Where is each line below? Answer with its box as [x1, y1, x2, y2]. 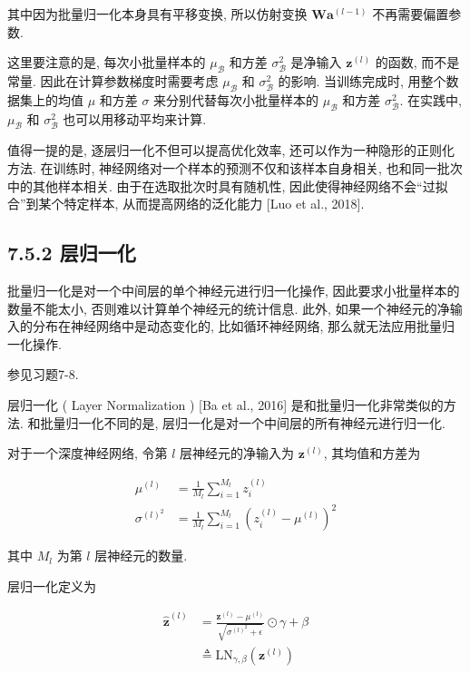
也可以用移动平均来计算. [63, 109, 207, 128]
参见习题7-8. [7, 365, 79, 384]
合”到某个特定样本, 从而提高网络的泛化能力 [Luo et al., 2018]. [7, 194, 365, 213]
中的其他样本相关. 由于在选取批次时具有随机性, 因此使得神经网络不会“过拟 [7, 176, 448, 195]
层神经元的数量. [94, 546, 188, 565]
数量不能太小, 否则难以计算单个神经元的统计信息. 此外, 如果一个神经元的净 [7, 298, 450, 317]
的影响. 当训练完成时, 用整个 [278, 71, 446, 90]
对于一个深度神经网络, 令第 [7, 444, 168, 463]
